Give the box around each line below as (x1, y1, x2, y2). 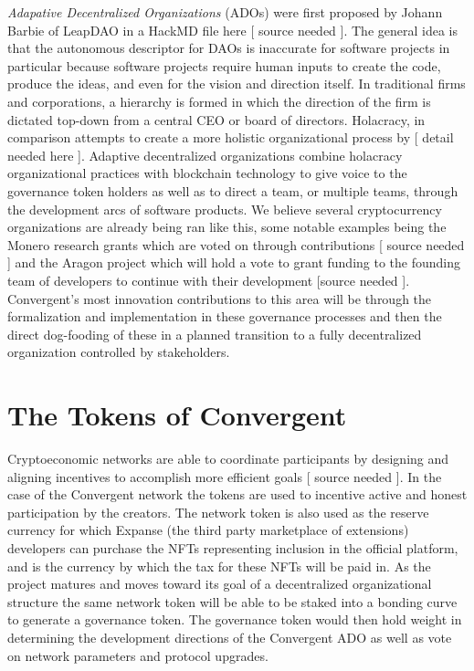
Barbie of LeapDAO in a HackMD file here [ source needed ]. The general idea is (7, 20, 458, 39)
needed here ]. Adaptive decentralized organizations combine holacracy (7, 145, 403, 164)
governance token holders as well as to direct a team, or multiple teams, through (7, 181, 458, 200)
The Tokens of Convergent (7, 396, 347, 434)
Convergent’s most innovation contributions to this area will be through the (7, 288, 432, 308)
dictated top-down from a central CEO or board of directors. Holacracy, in (7, 110, 426, 129)
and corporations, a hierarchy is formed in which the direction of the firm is (7, 91, 431, 110)
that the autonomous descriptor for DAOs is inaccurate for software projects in (7, 38, 450, 58)
